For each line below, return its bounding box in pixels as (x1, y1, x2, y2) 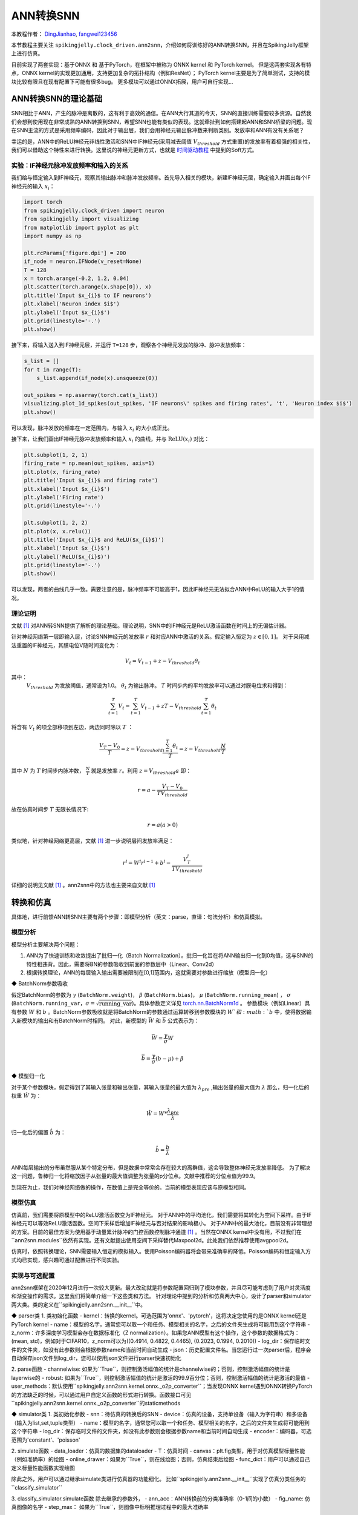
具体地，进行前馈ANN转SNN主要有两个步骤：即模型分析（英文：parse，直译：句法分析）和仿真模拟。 (11, 913, 266, 921)
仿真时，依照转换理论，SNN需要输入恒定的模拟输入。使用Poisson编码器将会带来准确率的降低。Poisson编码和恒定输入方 (11, 1248, 311, 1255)
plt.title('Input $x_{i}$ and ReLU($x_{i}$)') (24, 536, 164, 543)
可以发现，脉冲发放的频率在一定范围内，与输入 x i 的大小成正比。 (11, 424, 173, 433)
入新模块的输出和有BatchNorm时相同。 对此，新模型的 (11, 1017, 148, 1024)
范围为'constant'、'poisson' (11, 1436, 81, 1443)
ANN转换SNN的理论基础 (11, 94, 103, 104)
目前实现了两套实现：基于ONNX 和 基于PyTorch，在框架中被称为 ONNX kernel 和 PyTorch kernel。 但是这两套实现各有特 (11, 61, 311, 68)
